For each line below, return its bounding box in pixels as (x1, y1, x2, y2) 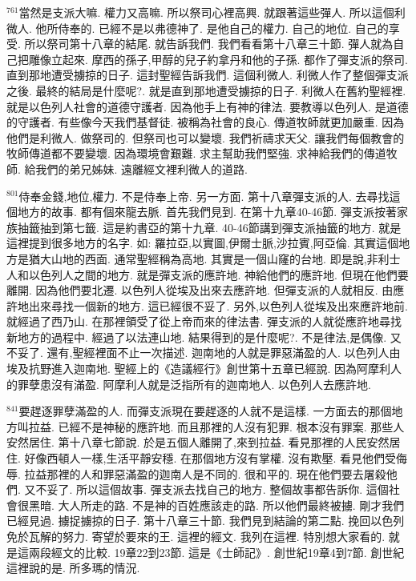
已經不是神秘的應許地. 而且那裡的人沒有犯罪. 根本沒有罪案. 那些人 (58, 418, 405, 435)
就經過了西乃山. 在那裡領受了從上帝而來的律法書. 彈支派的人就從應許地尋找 (6, 313, 402, 330)
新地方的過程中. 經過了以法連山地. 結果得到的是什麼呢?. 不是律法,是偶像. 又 (6, 328, 402, 345)
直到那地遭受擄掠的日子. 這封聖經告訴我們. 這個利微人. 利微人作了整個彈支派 (6, 66, 409, 83)
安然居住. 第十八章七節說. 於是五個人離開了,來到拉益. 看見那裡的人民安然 (6, 434, 390, 451)
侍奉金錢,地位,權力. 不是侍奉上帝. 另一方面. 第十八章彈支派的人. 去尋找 (18, 187, 390, 204)
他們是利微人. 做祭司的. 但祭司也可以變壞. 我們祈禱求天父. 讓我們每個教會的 (6, 129, 405, 146)
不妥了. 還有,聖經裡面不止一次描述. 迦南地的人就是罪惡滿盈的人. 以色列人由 (6, 344, 401, 361)
